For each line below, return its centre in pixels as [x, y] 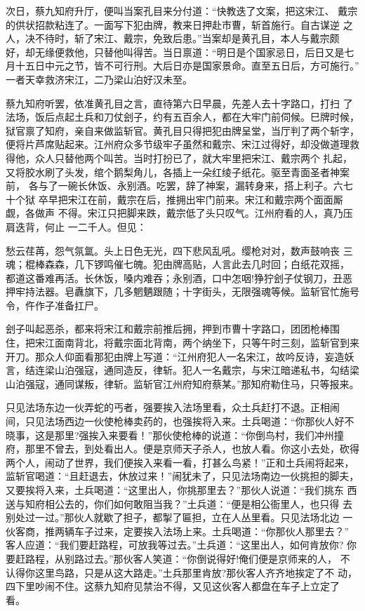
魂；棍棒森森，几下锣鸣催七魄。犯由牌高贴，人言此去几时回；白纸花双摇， [178, 264]
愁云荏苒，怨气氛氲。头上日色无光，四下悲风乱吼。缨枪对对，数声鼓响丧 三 [179, 250]
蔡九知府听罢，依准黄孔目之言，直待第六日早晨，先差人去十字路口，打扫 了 [179, 103]
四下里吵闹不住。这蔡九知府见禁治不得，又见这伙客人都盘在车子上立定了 [173, 586]
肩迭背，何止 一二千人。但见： [76, 226]
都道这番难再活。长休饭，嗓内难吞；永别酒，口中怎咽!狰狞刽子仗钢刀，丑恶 [179, 277]
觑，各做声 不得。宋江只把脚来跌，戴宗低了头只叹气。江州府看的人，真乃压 [179, 213]
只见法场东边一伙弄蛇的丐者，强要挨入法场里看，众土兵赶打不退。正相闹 [173, 407]
